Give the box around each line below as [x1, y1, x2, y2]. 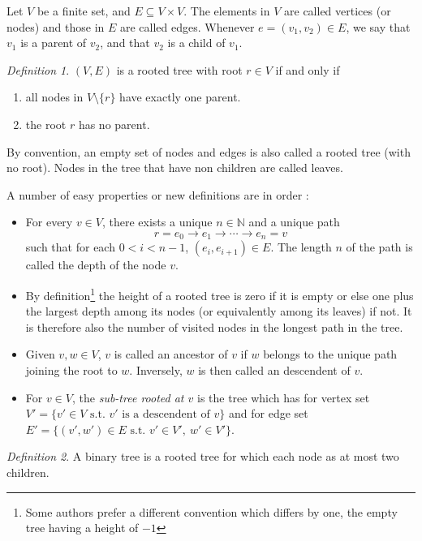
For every [25, 213, 73, 230]
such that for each [25, 238, 115, 255]
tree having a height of [25, 519, 139, 536]
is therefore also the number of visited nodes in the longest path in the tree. [25, 318, 403, 335]
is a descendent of [122, 409, 210, 421]
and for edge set [229, 405, 308, 422]
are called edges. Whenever [120, 18, 255, 35]
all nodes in [25, 88, 84, 105]
